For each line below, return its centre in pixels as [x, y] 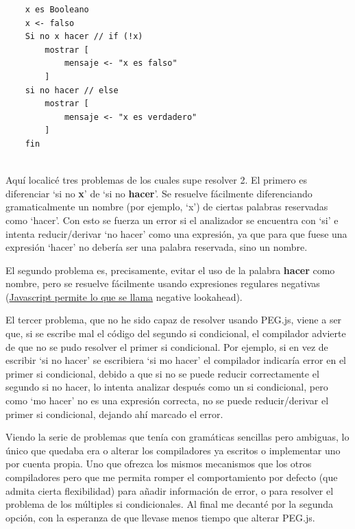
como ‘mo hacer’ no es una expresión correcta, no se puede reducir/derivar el [167, 401]
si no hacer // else [72, 90]
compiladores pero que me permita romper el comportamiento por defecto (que [172, 477]
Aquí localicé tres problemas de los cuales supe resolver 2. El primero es [156, 180]
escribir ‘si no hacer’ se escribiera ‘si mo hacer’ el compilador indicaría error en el [176, 360]
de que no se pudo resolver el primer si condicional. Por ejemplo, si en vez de [167, 346]
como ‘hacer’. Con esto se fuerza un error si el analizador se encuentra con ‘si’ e [172, 220]
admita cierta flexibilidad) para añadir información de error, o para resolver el [170, 490]
